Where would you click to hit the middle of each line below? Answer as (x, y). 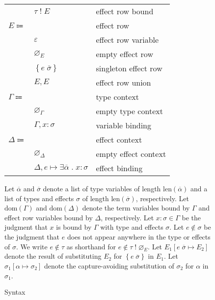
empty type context (129, 111)
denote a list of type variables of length (102, 188)
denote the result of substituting (53, 256)
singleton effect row (129, 68)
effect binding (119, 168)
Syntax (15, 292)
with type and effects (132, 227)
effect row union (123, 82)
